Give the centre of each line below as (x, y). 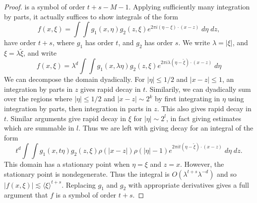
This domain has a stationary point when (67, 164)
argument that (26, 195)
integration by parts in (38, 89)
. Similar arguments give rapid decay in (66, 118)
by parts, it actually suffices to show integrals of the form (91, 16)
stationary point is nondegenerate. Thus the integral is (87, 173)
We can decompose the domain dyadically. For (74, 79)
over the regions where (38, 99)
